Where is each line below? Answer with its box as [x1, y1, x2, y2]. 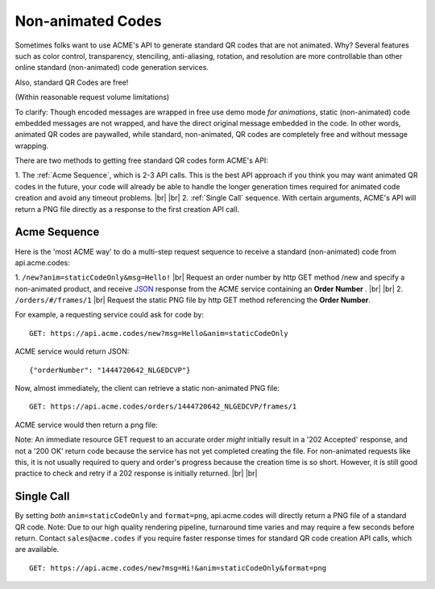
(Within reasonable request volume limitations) [14, 93, 170, 102]
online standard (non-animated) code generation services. [14, 63, 209, 73]
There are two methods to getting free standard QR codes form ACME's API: [14, 156, 269, 165]
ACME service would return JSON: [14, 346, 130, 356]
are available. [14, 545, 60, 554]
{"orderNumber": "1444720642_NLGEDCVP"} [29, 365, 191, 375]
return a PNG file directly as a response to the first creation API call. [14, 204, 240, 214]
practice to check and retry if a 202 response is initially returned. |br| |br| [14, 468, 258, 479]
